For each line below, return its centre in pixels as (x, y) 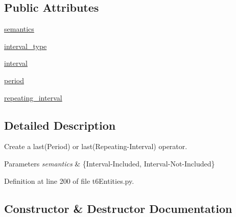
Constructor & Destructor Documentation (118, 208)
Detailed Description (60, 125)
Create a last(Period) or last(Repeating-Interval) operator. (96, 146)
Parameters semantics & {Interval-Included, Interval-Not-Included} (110, 163)
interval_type (26, 46)
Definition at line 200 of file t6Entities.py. (69, 180)
